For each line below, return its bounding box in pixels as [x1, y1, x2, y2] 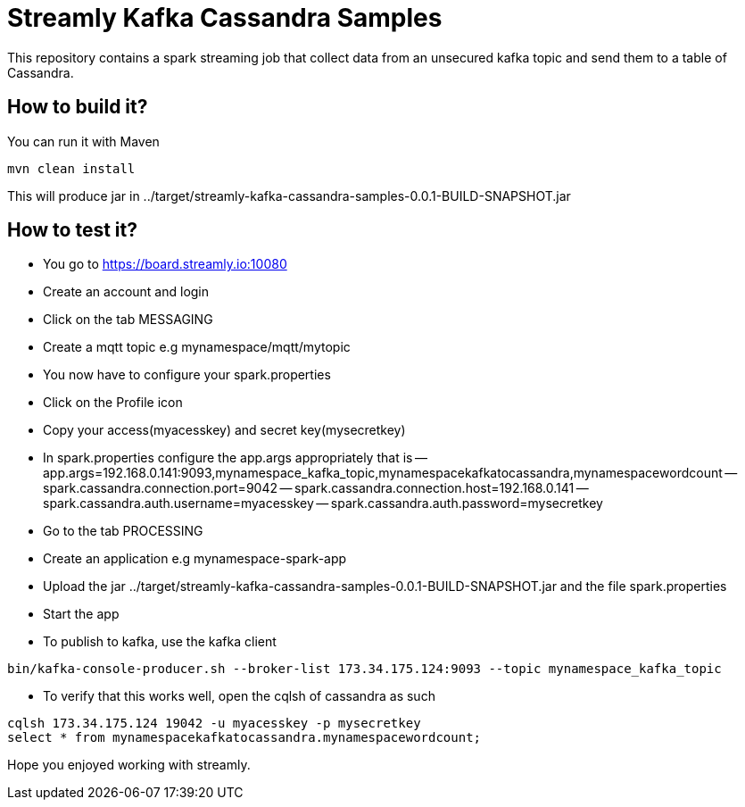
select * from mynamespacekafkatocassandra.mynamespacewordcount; [7, 730, 482, 745]
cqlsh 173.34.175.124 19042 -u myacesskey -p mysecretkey [7, 716, 421, 731]
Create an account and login [43, 284, 210, 300]
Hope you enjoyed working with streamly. [7, 757, 251, 773]
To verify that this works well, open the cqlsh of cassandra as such [43, 688, 435, 704]
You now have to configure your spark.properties [43, 367, 331, 383]
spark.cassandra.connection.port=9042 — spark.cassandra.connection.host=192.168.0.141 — [43, 480, 589, 496]
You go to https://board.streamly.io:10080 [43, 256, 287, 272]
